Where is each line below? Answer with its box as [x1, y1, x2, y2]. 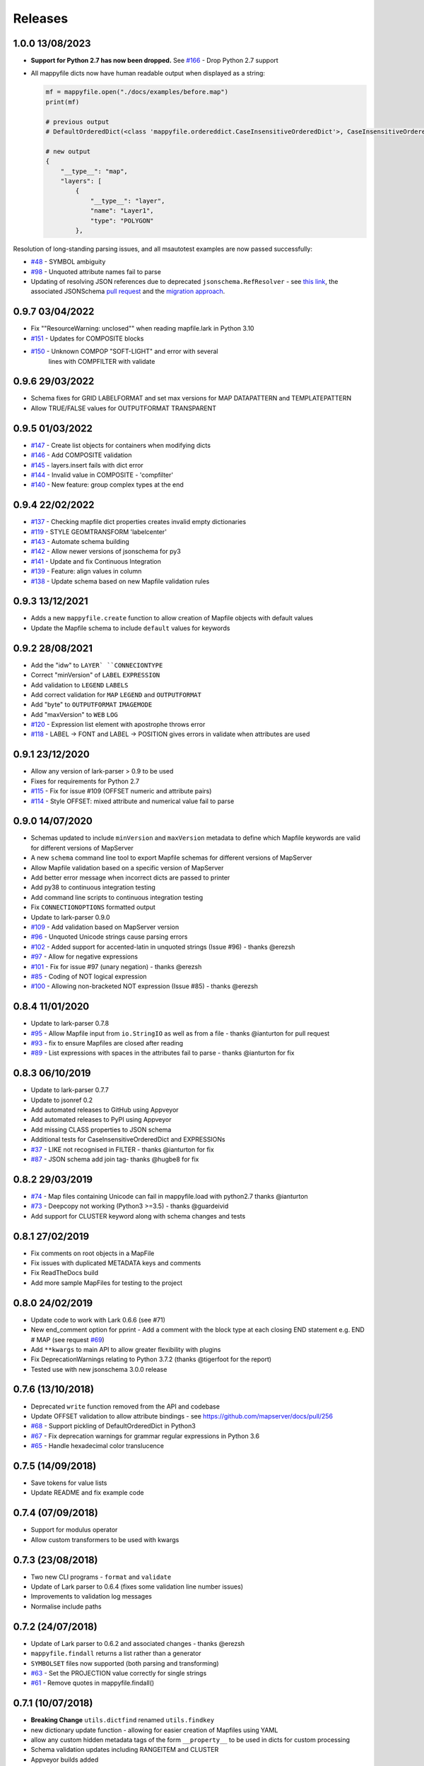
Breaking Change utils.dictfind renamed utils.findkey [30, 1716, 215, 1724]
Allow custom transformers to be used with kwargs [30, 1535, 179, 1543]
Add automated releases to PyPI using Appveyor [30, 1115, 172, 1124]
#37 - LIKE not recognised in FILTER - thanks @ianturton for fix [30, 1145, 215, 1154]
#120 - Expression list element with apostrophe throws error [30, 721, 206, 729]
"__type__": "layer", [90, 196, 165, 205]
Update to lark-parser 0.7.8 [30, 1019, 110, 1028]
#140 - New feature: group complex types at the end [30, 480, 184, 489]
